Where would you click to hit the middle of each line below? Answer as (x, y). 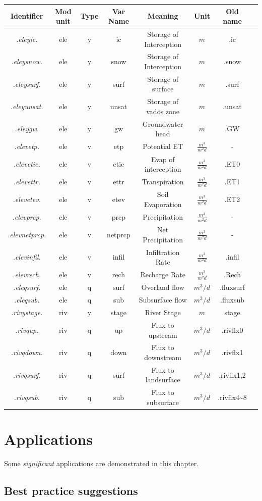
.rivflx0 (232, 330)
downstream (163, 357)
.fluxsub (232, 300)
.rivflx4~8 (232, 397)
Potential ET (163, 146)
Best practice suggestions (71, 491)
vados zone (163, 111)
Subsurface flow (163, 300)
